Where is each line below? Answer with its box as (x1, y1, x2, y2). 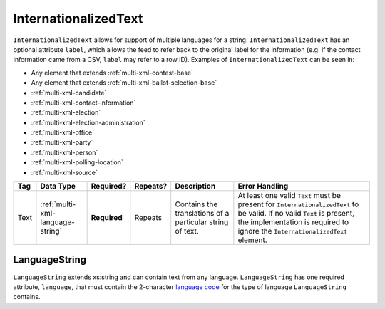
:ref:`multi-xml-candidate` (31, 88, 107, 97)
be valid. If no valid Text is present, (237, 209, 355, 219)
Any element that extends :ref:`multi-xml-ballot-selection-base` (31, 78, 217, 87)
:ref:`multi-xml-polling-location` (31, 158, 124, 167)
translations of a (175, 209, 230, 219)
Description (175, 182, 216, 192)
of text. (175, 226, 199, 236)
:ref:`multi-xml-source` (31, 168, 98, 177)
